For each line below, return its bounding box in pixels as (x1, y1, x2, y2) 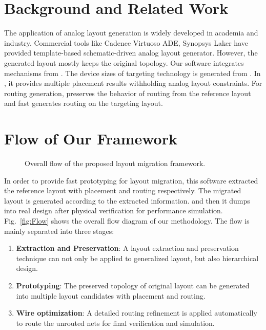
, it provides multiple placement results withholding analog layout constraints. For (4, 78, 262, 88)
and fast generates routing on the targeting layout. (4, 98, 163, 108)
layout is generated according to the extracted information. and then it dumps (4, 195, 250, 206)
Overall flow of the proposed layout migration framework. (25, 158, 206, 168)
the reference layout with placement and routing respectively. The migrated (4, 185, 241, 196)
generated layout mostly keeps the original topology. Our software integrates (4, 57, 244, 68)
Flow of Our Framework (4, 128, 177, 149)
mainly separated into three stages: (4, 225, 114, 236)
